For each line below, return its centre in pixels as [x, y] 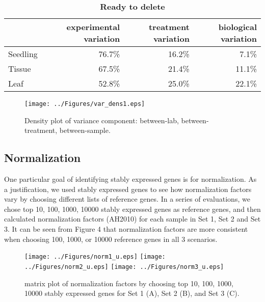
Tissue [20, 68]
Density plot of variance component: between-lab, [102, 120]
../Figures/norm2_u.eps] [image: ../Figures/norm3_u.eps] [124, 267]
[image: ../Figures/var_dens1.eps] [85, 104]
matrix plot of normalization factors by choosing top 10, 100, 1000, [129, 283]
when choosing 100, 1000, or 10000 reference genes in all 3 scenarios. [111, 239]
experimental [93, 27]
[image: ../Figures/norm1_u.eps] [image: [95, 257]
